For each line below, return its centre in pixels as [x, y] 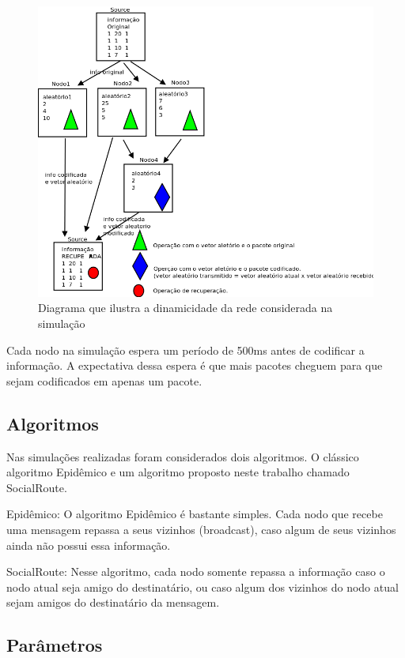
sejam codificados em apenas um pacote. [104, 380]
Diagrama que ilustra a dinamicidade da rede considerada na [185, 308]
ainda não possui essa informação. [89, 545]
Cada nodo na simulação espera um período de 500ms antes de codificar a [185, 350]
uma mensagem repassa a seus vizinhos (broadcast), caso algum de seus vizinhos [201, 529]
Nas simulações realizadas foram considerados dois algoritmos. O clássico [183, 456]
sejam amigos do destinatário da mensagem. [113, 602]
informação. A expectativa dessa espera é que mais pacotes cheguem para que [195, 365]
